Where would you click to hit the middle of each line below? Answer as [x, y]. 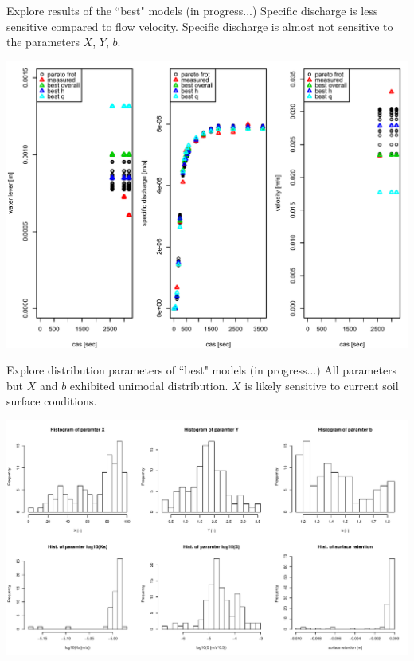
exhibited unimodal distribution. [149, 385]
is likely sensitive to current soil [322, 385]
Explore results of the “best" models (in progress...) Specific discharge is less [192, 10]
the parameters [43, 42]
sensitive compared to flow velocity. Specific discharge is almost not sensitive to [200, 26]
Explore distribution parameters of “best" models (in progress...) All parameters [202, 370]
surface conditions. [52, 401]
